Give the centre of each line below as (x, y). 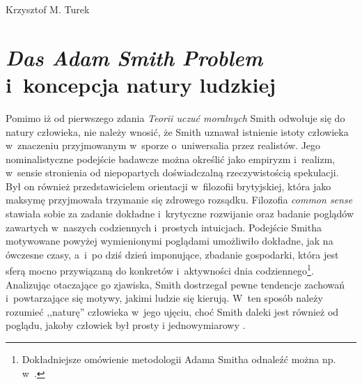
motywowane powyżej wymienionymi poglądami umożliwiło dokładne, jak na (170, 241)
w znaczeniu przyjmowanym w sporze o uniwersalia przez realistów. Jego (163, 145)
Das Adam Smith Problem (134, 57)
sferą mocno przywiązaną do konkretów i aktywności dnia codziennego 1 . (160, 270)
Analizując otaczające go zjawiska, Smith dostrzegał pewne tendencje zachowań (175, 284)
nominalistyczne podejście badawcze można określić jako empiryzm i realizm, (171, 159)
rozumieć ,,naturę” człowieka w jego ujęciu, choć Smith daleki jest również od (172, 311)
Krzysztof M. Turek (48, 9)
